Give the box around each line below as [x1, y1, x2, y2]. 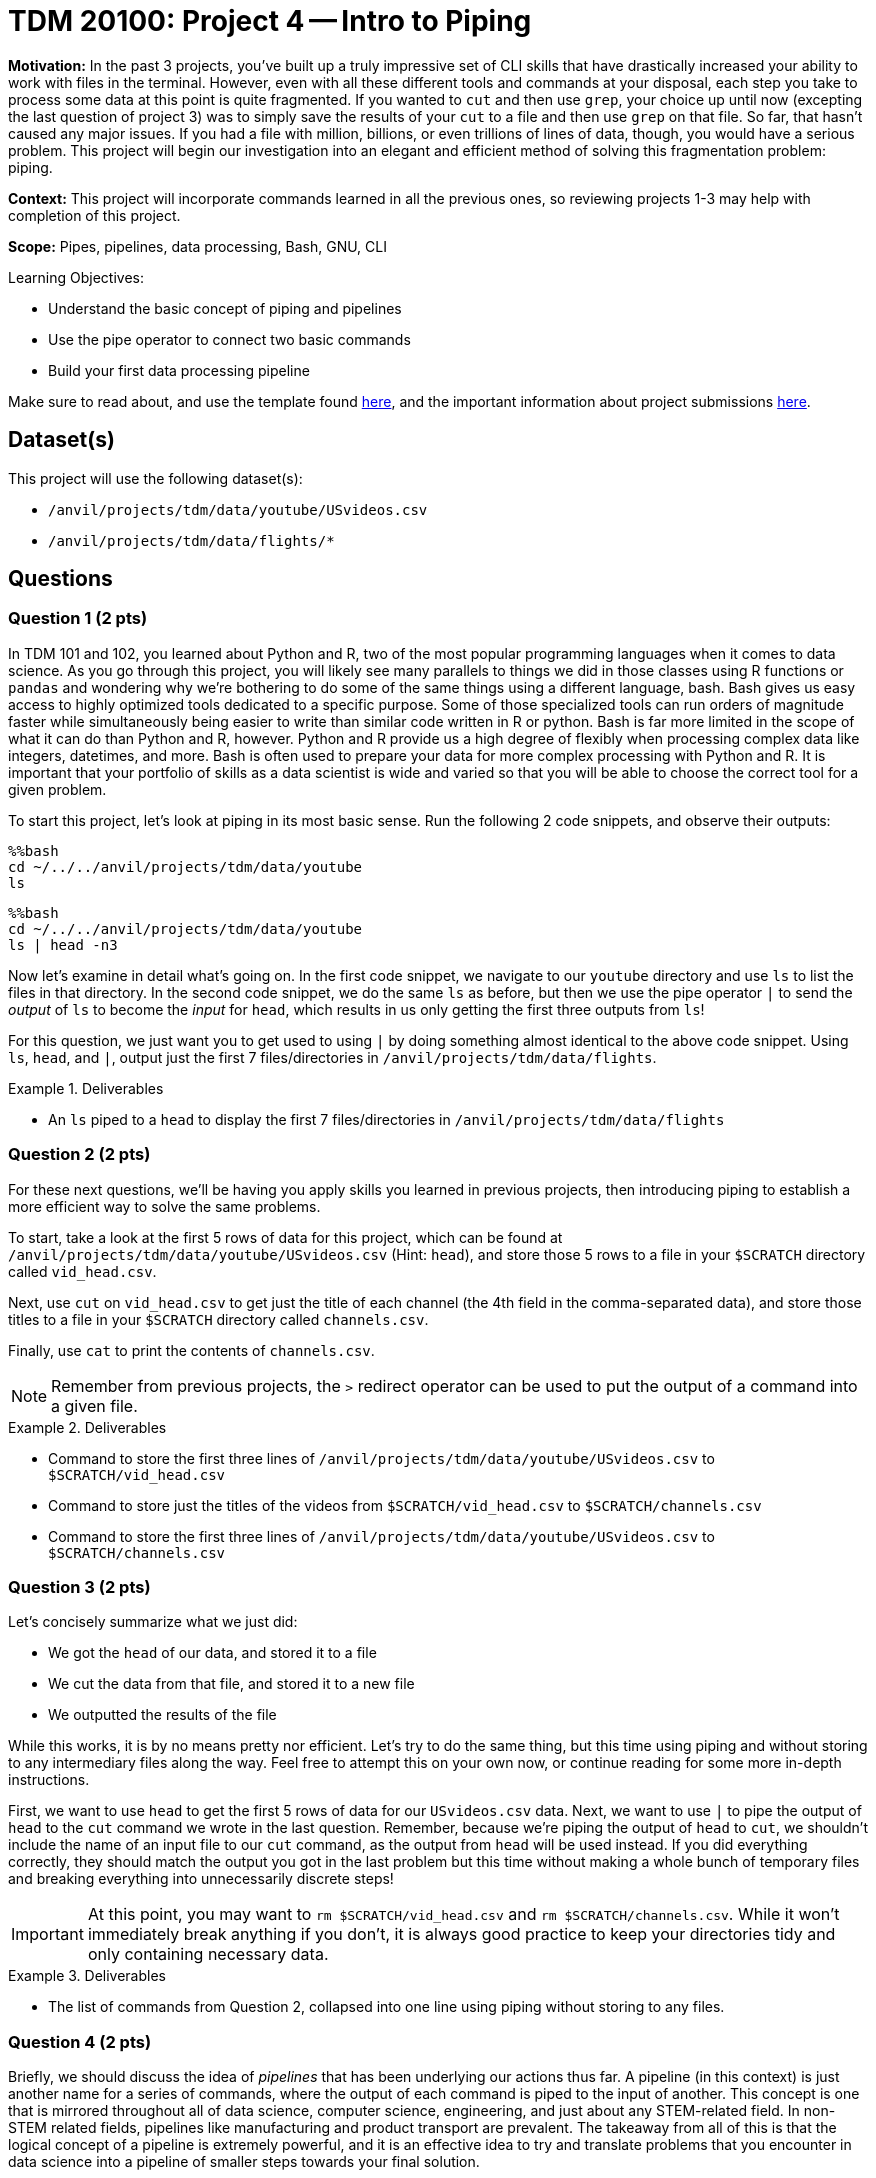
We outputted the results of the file [48, 1706, 277, 1724]
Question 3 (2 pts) [8, 1576, 151, 1597]
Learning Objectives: [8, 268, 145, 286]
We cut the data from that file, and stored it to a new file [48, 1675, 415, 1693]
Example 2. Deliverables [8, 1418, 167, 1436]
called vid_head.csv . [8, 1262, 157, 1280]
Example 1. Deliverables [8, 1079, 164, 1097]
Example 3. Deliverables [8, 1967, 166, 1985]
